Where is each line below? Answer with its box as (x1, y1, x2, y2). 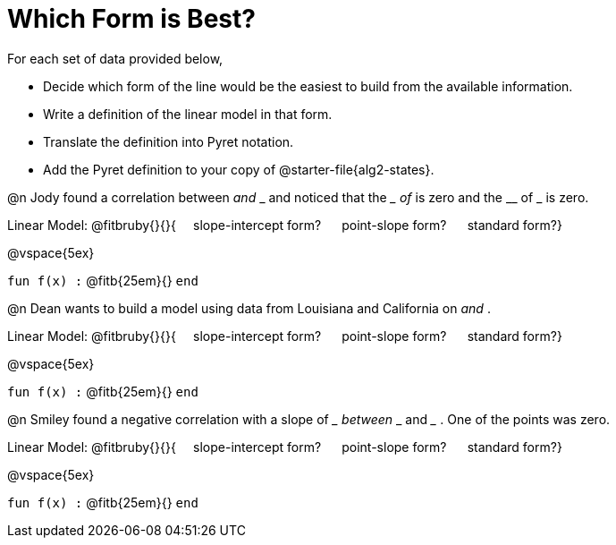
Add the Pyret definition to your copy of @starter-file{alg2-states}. (43, 161, 435, 177)
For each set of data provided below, (7, 50, 224, 66)
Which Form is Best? (7, 4, 256, 34)
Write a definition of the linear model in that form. (43, 106, 333, 122)
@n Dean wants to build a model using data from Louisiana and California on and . (7, 300, 491, 316)
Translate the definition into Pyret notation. (43, 133, 294, 149)
